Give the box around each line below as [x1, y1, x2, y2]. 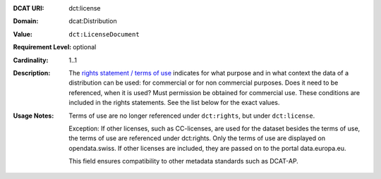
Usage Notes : [13, 111, 54, 120]
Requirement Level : [13, 43, 72, 51]
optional [73, 43, 97, 51]
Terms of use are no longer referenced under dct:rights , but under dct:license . [68, 111, 315, 120]
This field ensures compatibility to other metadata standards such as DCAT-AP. [68, 157, 299, 166]
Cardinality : [13, 56, 49, 64]
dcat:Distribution [68, 17, 117, 25]
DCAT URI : [13, 4, 45, 12]
